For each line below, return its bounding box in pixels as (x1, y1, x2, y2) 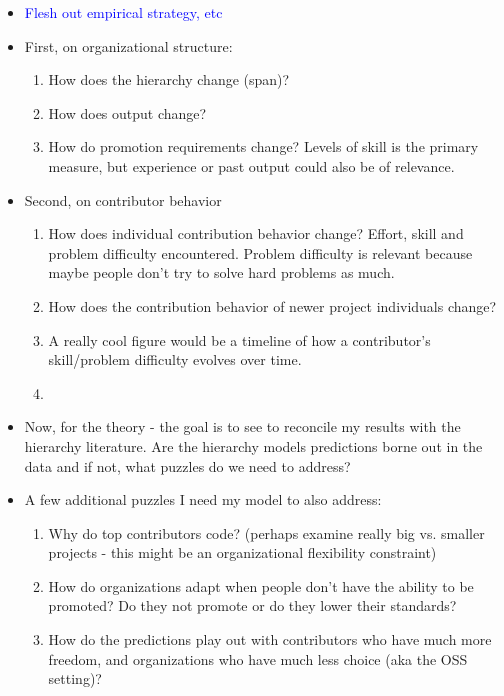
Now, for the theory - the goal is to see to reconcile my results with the (24, 416, 461, 437)
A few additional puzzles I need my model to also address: (24, 489, 382, 510)
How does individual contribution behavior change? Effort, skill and (48, 223, 464, 244)
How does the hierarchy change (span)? (48, 69, 290, 90)
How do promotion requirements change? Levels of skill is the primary (48, 136, 479, 157)
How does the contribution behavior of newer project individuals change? (48, 295, 497, 316)
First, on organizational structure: (24, 35, 233, 56)
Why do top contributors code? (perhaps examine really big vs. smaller (48, 522, 485, 543)
